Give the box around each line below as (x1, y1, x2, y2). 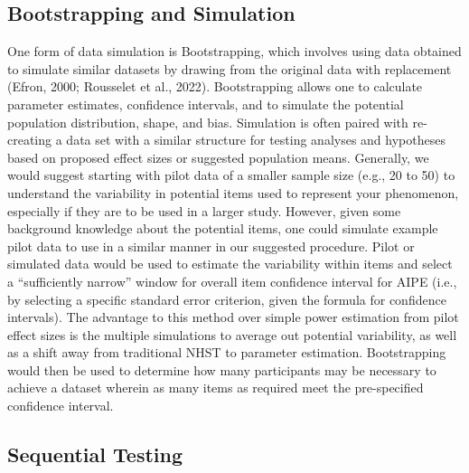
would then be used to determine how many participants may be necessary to (7, 360, 436, 379)
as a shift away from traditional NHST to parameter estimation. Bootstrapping (7, 343, 446, 362)
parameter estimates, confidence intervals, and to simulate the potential (7, 94, 404, 113)
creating (7, 130, 52, 149)
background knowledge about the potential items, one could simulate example (7, 219, 438, 238)
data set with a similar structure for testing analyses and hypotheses (66, 130, 446, 149)
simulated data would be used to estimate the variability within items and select (7, 254, 453, 273)
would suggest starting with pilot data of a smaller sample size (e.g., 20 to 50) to (7, 166, 455, 184)
